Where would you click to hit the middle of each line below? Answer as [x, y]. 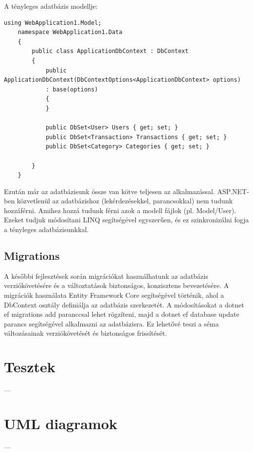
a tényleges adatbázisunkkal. [46, 229]
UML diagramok [61, 423]
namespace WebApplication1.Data [70, 32]
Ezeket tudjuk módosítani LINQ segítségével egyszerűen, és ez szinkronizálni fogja [126, 220]
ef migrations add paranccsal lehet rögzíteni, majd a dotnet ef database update [122, 314]
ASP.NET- [233, 191]
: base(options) [72, 89]
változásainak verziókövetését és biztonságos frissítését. [86, 333]
